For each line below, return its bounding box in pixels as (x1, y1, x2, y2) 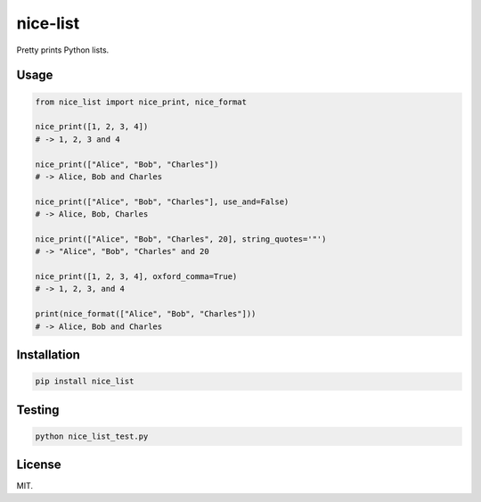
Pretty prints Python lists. (16, 45, 110, 55)
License (16, 457, 61, 473)
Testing (16, 402, 60, 417)
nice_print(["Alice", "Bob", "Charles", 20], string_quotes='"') (35, 234, 327, 244)
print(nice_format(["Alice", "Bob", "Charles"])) (35, 309, 257, 319)
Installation (16, 347, 80, 362)
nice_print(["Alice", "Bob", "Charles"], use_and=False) (35, 196, 289, 207)
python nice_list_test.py (35, 431, 149, 441)
